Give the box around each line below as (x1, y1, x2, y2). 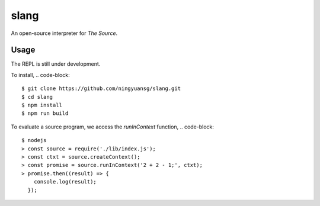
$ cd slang (21, 94, 53, 100)
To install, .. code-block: (11, 71, 71, 78)
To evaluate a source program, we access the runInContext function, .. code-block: (11, 123, 215, 130)
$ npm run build (21, 110, 69, 117)
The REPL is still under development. (11, 60, 101, 67)
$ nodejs (21, 137, 47, 144)
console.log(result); (33, 178, 97, 185)
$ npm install (21, 102, 62, 109)
